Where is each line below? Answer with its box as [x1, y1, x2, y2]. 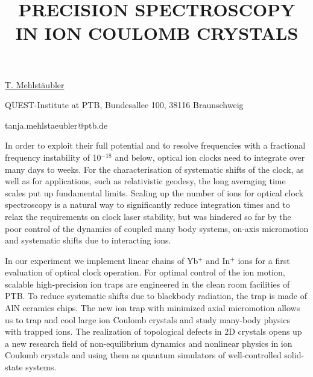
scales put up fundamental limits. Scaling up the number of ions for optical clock [5, 186, 304, 199]
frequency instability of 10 [5, 150, 101, 163]
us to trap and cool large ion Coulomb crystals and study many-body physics [5, 313, 291, 326]
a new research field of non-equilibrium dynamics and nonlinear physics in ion [5, 337, 292, 349]
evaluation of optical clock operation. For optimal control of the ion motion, [5, 266, 285, 279]
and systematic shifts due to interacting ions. [5, 234, 171, 246]
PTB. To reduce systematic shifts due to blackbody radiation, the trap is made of [5, 289, 308, 302]
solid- [284, 349, 305, 361]
